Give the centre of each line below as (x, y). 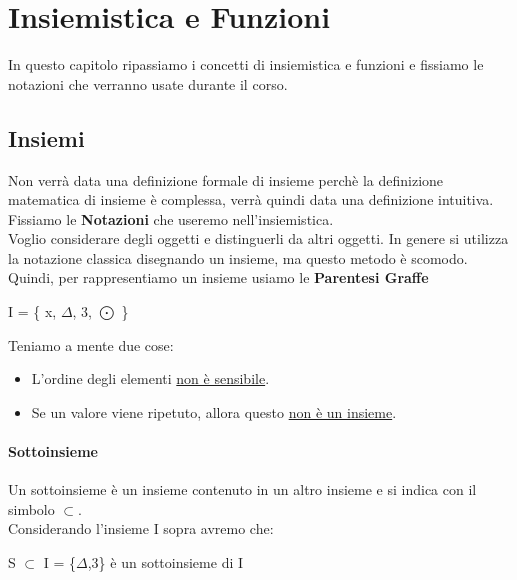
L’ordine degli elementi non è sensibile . (150, 378)
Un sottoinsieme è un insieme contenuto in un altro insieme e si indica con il (242, 489)
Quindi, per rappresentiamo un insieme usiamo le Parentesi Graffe (218, 277)
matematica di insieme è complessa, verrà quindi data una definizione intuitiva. (251, 199)
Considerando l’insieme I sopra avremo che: (141, 528)
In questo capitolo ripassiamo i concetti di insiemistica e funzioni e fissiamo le (246, 64)
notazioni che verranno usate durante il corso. (148, 83)
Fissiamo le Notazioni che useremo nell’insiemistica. (171, 218)
